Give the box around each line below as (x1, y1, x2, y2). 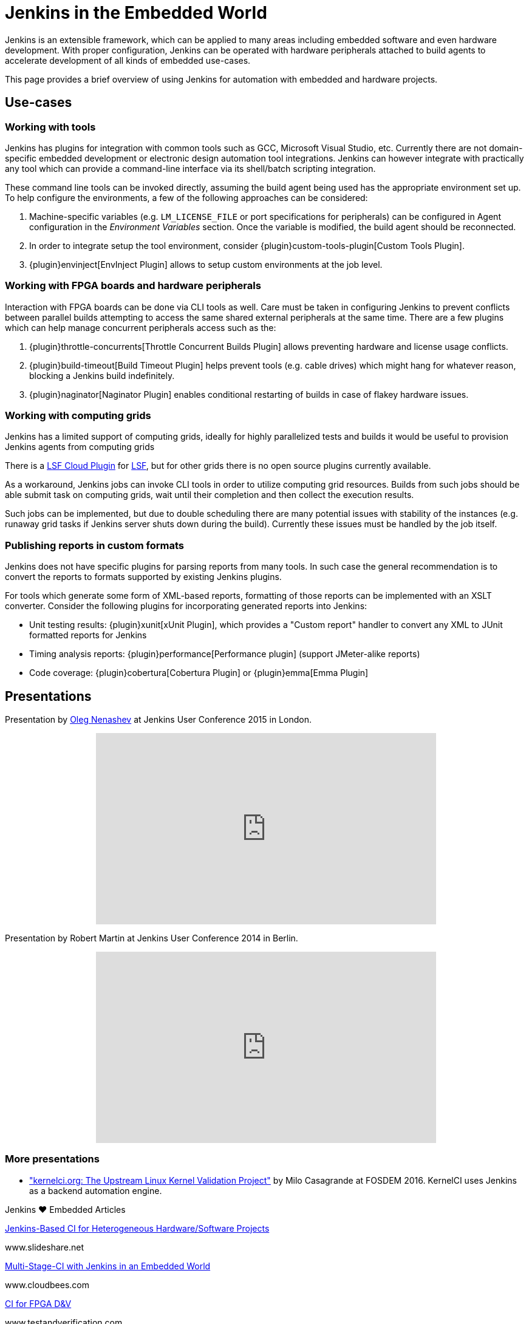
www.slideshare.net (5, 1241, 84, 1252)
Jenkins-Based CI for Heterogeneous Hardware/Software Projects (5, 1223, 270, 1234)
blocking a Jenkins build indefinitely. (29, 370, 175, 381)
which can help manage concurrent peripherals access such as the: (5, 322, 276, 333)
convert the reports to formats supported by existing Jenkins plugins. (5, 572, 282, 582)
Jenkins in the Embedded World (5, 2, 267, 23)
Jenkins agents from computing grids (5, 442, 155, 452)
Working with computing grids (5, 409, 151, 422)
